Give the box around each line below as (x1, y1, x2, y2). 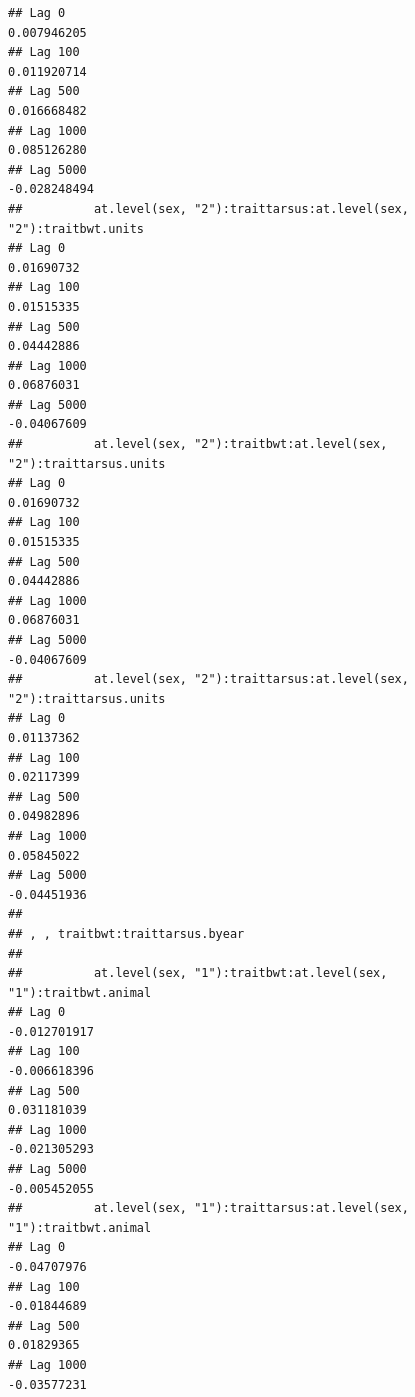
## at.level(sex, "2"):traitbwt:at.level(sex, (8, 437, 388, 452)
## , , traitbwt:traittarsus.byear (8, 926, 245, 941)
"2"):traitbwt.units (8, 221, 145, 236)
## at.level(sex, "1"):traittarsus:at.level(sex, (8, 1201, 409, 1216)
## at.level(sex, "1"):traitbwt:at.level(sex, (8, 966, 388, 981)
